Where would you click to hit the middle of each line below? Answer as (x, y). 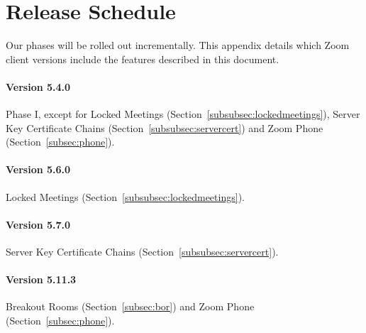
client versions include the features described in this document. (143, 59)
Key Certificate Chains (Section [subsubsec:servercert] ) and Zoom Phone (165, 127)
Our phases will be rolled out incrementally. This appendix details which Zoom (178, 45)
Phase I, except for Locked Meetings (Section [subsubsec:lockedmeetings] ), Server (183, 114)
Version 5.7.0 (38, 224)
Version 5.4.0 (38, 86)
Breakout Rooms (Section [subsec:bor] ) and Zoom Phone (130, 306)
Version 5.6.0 (38, 169)
